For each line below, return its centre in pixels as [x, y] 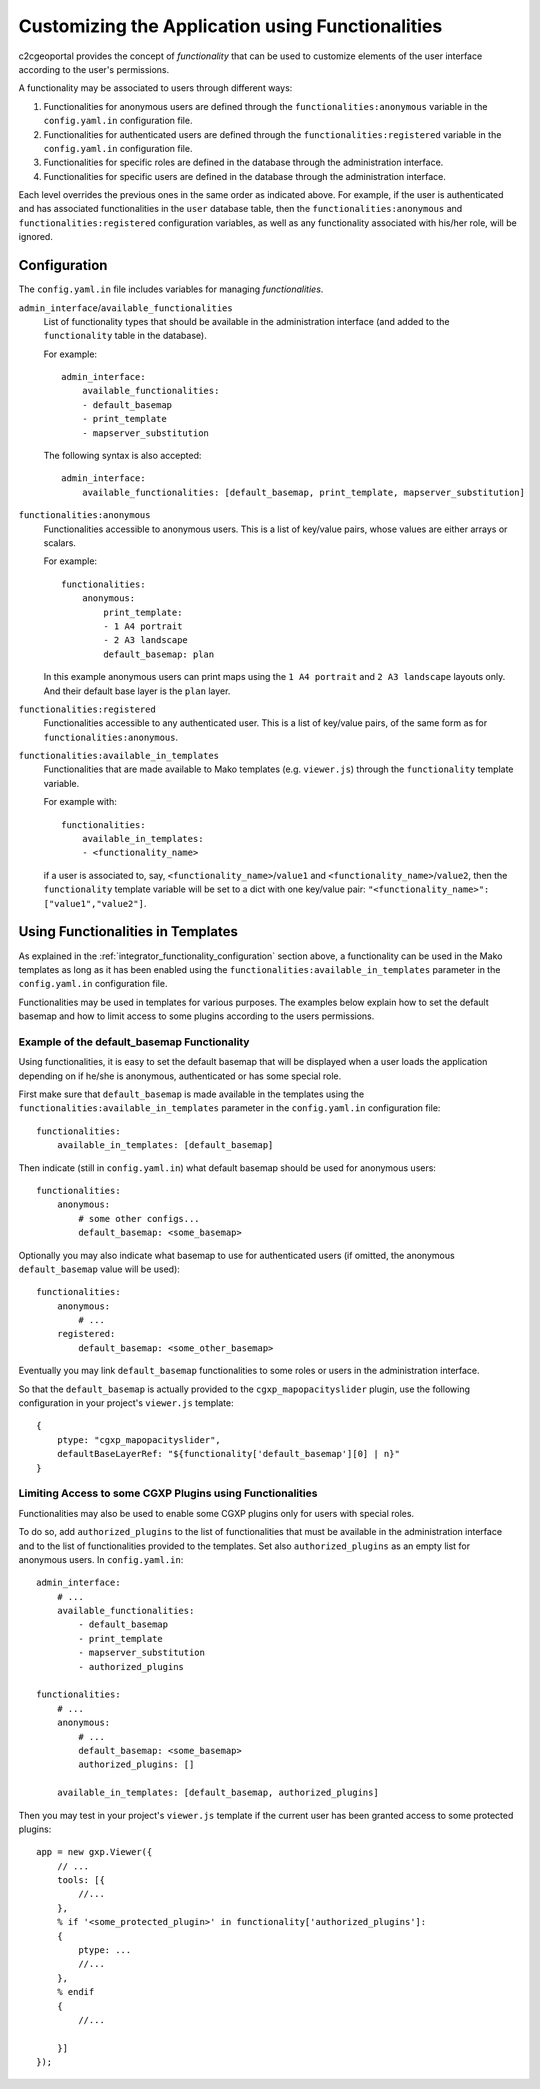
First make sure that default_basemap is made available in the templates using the [191, 1094]
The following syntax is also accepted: [122, 456]
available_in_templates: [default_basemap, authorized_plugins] [217, 1793]
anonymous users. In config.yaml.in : [101, 1559]
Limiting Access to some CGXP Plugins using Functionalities [168, 1493]
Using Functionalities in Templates [128, 931]
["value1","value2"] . [95, 903]
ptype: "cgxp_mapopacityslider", [139, 1439]
